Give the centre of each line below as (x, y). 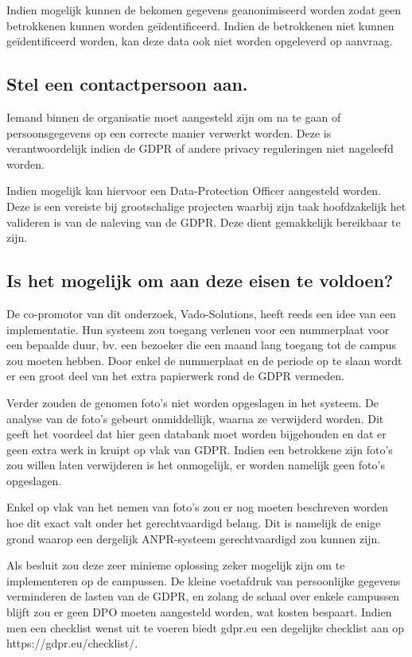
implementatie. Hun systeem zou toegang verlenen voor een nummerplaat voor (198, 329)
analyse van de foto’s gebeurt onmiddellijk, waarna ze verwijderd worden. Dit (195, 418)
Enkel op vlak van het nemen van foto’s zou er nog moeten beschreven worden (197, 507)
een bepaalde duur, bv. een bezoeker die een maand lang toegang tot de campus (202, 345)
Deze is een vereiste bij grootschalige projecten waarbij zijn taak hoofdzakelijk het (206, 206)
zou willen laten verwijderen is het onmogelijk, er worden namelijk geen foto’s (196, 465)
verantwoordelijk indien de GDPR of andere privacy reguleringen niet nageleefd (200, 148)
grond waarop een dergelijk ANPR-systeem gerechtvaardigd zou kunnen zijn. (194, 538)
